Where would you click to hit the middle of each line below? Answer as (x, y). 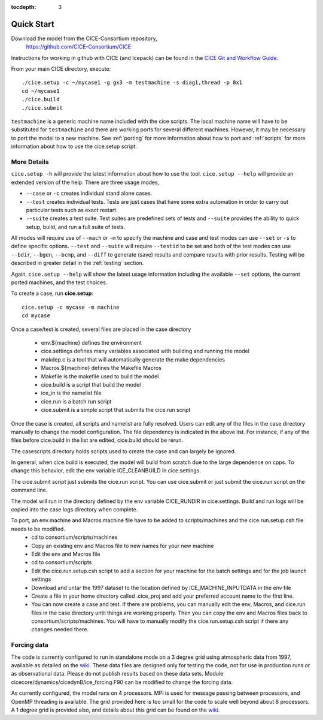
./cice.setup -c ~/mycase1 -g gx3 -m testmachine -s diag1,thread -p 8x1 (132, 83)
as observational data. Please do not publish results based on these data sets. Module (117, 674)
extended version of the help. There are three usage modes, (85, 182)
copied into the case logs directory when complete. (74, 510)
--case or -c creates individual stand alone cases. (89, 193)
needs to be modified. (38, 529)
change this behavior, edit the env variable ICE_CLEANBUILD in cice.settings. (106, 471)
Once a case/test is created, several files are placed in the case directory (101, 329)
